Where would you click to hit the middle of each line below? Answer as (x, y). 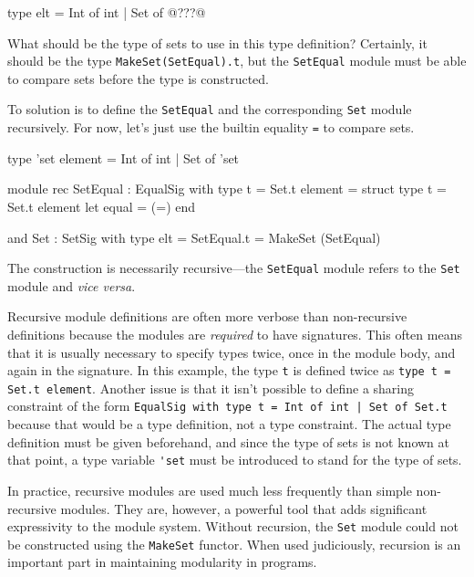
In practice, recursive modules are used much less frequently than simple (210, 490)
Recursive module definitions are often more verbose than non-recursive (207, 316)
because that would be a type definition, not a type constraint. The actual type (229, 424)
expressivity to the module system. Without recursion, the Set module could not (233, 526)
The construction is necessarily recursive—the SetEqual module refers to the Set (234, 268)
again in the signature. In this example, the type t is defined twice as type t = (229, 370)
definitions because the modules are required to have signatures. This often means (235, 334)
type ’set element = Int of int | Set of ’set (124, 157)
